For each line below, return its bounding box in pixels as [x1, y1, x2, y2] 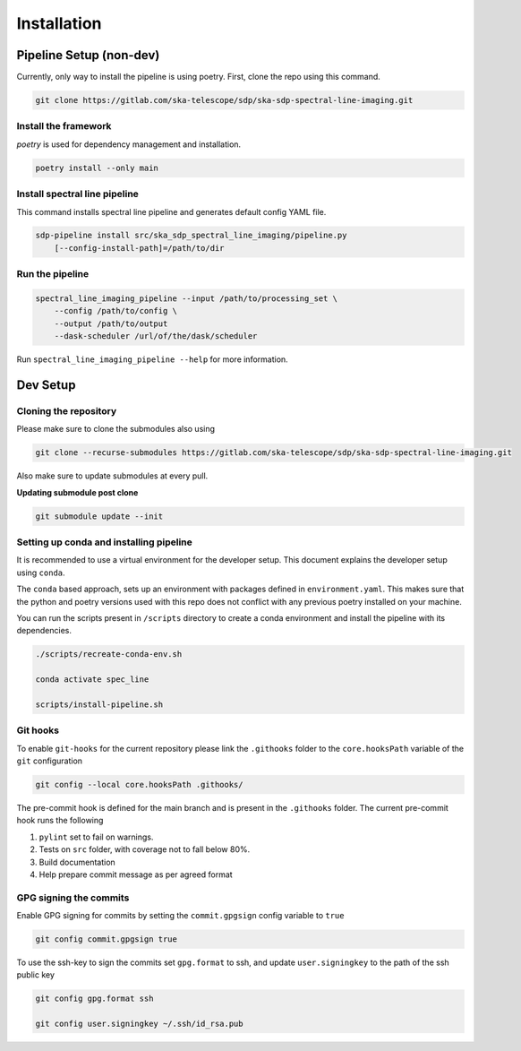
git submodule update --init [35, 511, 164, 521]
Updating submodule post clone [16, 487, 139, 497]
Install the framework [16, 120, 112, 133]
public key [16, 969, 56, 980]
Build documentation [38, 857, 115, 867]
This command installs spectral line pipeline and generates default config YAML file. [16, 206, 327, 217]
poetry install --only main [35, 162, 158, 173]
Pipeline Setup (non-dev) [16, 47, 160, 63]
